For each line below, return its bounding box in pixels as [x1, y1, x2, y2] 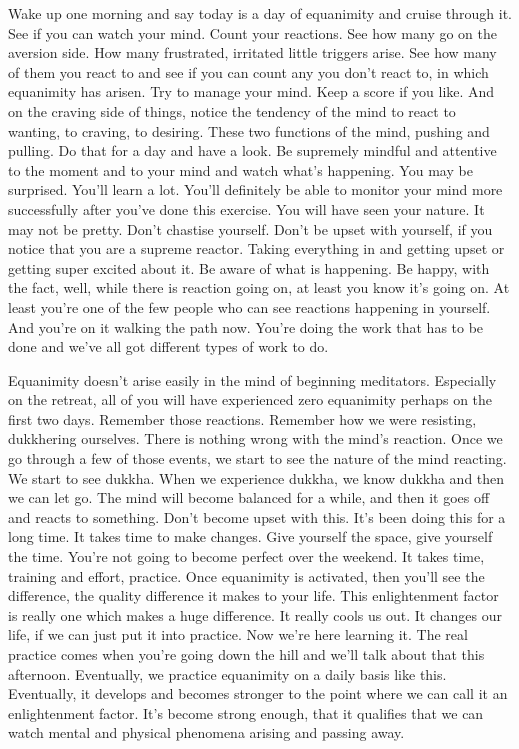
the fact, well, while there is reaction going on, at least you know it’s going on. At [8, 277, 510, 298]
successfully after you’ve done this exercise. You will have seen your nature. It [8, 198, 485, 219]
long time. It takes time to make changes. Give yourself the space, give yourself [8, 526, 493, 547]
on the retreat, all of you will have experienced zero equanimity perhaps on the [8, 389, 493, 410]
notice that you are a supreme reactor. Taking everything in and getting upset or [8, 238, 505, 259]
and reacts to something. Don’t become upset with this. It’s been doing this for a [8, 506, 506, 527]
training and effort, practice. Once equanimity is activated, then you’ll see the [8, 565, 485, 586]
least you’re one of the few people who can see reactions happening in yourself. [8, 296, 491, 317]
